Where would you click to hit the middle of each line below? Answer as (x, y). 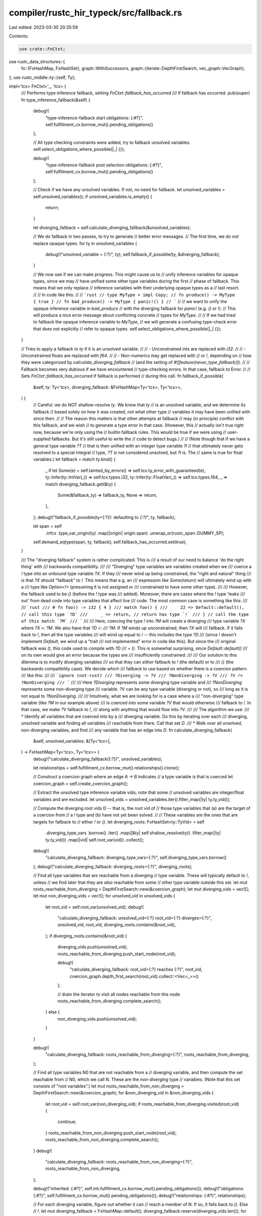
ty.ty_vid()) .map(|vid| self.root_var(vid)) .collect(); (95, 840)
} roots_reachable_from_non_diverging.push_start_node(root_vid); (111, 1133)
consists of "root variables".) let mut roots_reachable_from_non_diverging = (109, 1086)
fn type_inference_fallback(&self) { (56, 100)
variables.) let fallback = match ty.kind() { (74, 459)
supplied (42, 439)
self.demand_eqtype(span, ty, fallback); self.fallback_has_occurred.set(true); (110, 542)
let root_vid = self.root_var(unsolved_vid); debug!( (95, 907)
